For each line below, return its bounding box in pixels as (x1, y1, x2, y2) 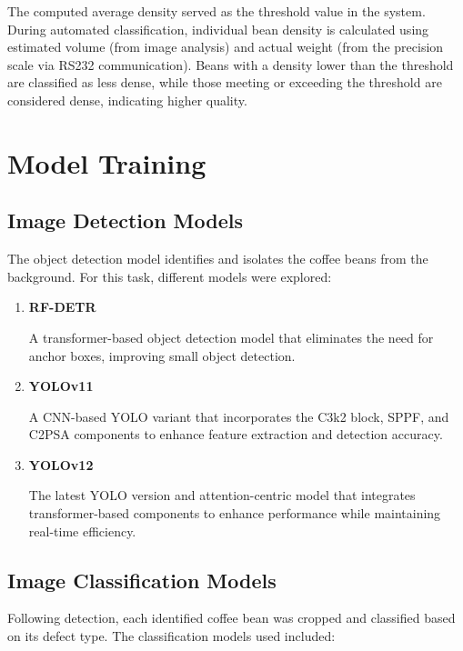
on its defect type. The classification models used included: (7, 626, 336, 646)
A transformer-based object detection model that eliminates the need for (28, 327, 434, 346)
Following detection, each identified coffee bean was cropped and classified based (7, 608, 456, 627)
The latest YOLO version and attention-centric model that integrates (28, 486, 416, 505)
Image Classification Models (7, 566, 277, 594)
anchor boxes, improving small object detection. (28, 346, 296, 365)
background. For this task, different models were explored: (7, 266, 332, 285)
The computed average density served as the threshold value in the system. (7, 2, 426, 20)
